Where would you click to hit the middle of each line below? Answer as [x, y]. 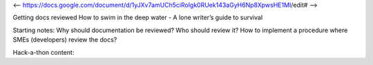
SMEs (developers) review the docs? [65, 40]
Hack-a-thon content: [44, 52]
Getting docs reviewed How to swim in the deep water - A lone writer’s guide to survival [138, 18]
